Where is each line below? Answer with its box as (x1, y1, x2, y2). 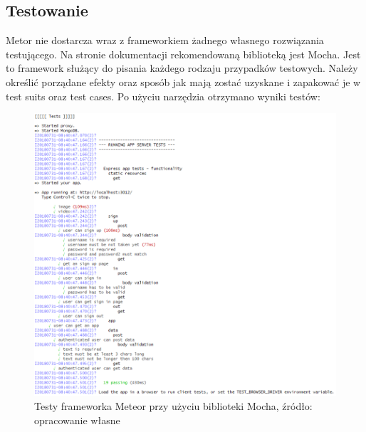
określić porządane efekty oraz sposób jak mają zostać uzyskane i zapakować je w (6, 74, 361, 89)
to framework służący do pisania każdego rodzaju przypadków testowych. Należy (6, 60, 358, 75)
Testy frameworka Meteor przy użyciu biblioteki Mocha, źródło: (34, 399, 313, 413)
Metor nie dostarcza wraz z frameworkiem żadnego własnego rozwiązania (6, 33, 324, 48)
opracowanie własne (34, 412, 120, 427)
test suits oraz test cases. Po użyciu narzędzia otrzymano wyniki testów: (6, 88, 320, 103)
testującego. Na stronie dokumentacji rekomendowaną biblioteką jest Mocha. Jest (6, 46, 361, 61)
